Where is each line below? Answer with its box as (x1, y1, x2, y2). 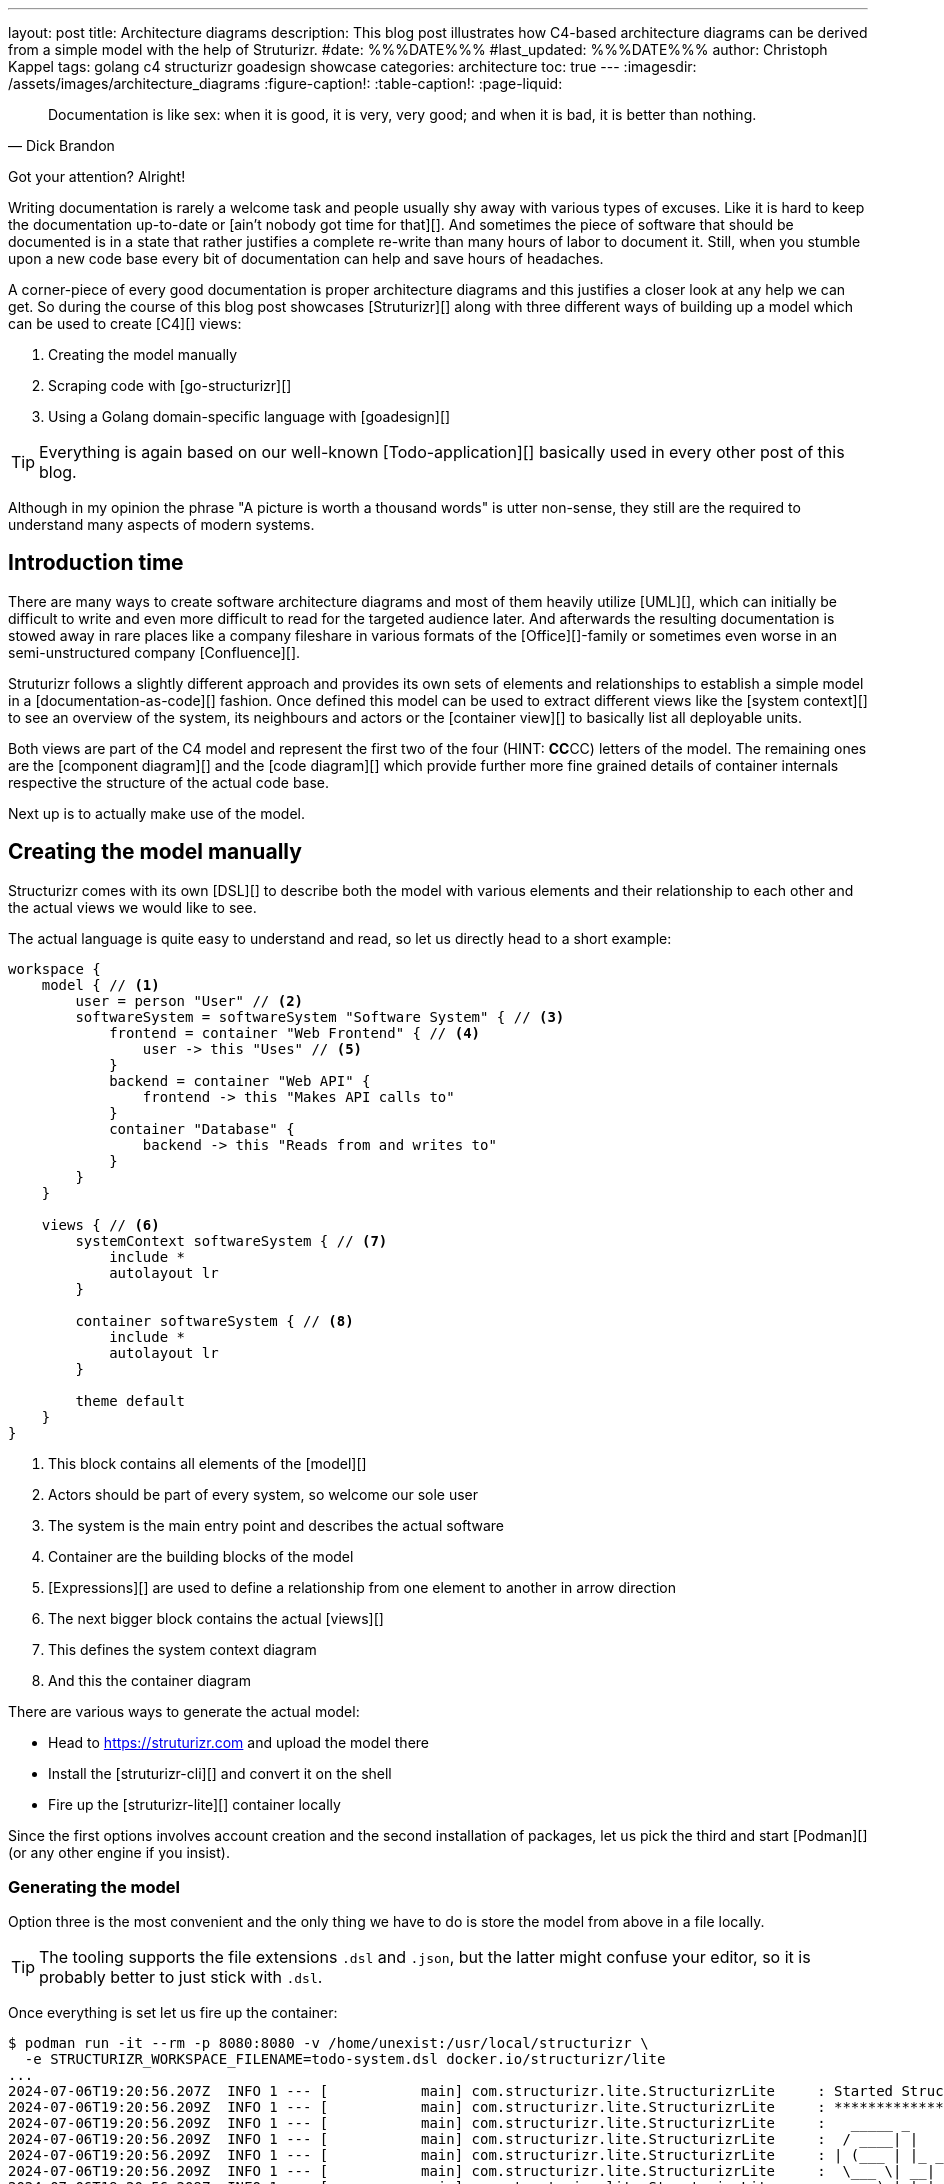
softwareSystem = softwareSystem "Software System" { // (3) (75, 1008, 565, 1025)
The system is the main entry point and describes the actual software (48, 1516, 505, 1534)
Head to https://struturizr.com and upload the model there (48, 1733, 429, 1751)
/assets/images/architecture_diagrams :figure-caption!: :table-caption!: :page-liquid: (8, 75, 563, 92)
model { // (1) (41, 976, 160, 993)
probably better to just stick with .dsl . (39, 1967, 323, 1988)
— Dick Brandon (8, 137, 115, 154)
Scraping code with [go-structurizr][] (48, 377, 292, 394)
